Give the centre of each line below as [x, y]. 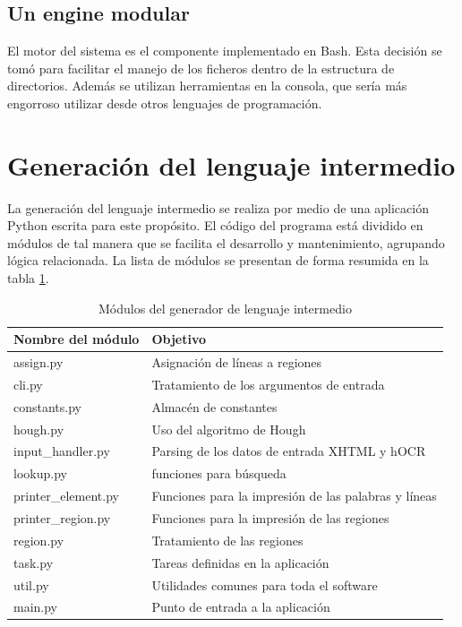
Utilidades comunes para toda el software [265, 584]
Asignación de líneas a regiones [237, 362]
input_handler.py [62, 451]
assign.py [38, 362]
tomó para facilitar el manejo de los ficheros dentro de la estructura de [201, 68]
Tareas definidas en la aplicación [240, 562]
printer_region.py [62, 518]
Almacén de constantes [214, 406]
